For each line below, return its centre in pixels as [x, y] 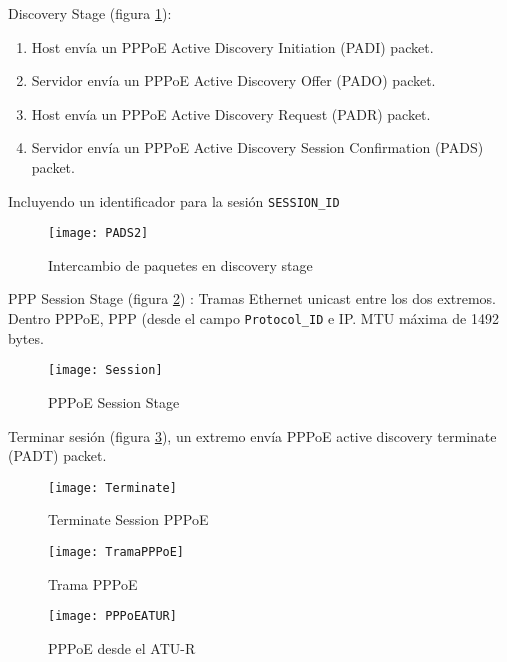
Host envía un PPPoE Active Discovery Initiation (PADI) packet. [232, 46]
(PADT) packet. [57, 455]
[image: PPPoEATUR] [112, 616]
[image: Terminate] [112, 487]
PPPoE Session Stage [114, 401]
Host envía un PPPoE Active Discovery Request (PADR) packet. [231, 113]
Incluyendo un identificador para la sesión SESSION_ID [174, 200]
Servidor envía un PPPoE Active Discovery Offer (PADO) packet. [233, 80]
